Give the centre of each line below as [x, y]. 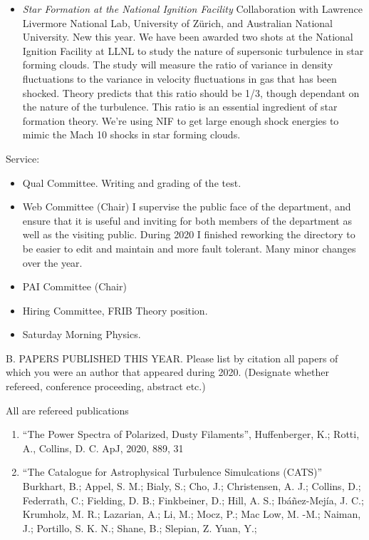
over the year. [52, 262]
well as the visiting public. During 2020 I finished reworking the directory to [189, 234]
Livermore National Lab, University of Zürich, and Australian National [177, 22]
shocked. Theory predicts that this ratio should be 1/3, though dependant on [191, 92]
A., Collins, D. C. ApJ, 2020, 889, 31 [103, 448]
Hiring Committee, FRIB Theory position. [115, 310]
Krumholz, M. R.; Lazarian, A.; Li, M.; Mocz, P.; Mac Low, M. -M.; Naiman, [192, 514]
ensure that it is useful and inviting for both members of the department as [187, 220]
